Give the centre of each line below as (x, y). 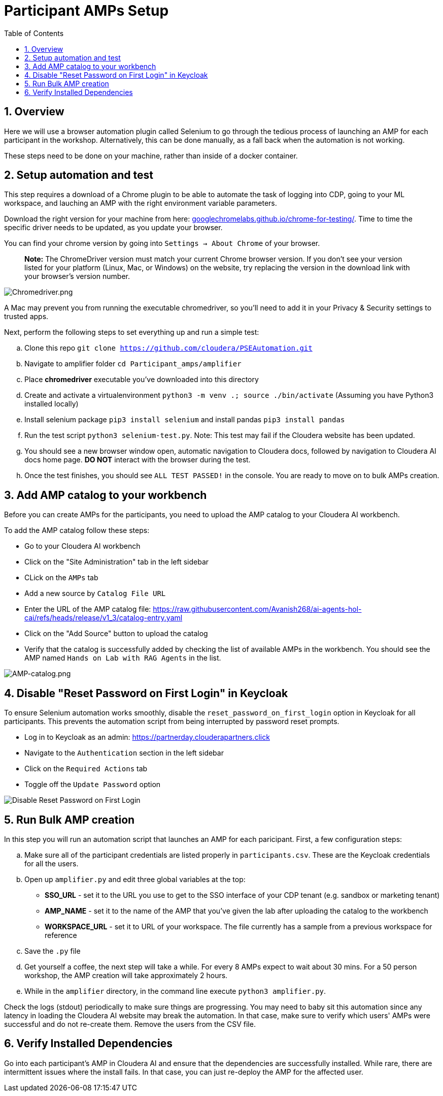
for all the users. (52, 863)
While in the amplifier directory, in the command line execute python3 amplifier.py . (175, 991)
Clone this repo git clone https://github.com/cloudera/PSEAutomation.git (168, 348)
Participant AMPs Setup (87, 11)
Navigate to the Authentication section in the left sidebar (124, 753)
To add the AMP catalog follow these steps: (77, 530)
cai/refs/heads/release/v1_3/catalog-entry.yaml (104, 618)
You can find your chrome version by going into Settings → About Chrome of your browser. (162, 243)
